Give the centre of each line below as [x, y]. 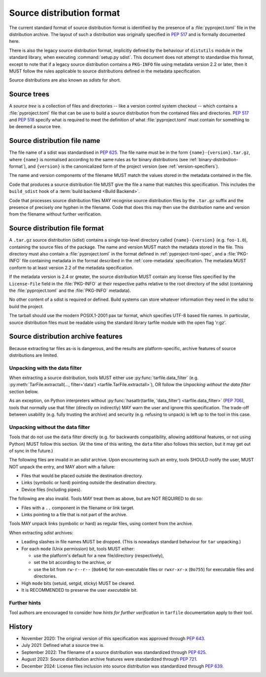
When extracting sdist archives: [41, 533]
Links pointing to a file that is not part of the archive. [74, 515]
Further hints [25, 603]
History [21, 626]
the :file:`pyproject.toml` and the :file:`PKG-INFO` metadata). [70, 290]
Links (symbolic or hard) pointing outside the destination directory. [89, 483]
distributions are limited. [34, 355]
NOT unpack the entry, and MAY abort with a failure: [62, 466]
